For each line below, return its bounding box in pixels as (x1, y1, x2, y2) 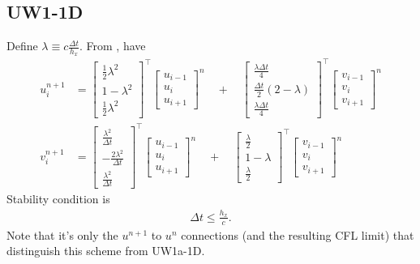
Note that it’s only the (6, 226, 118, 243)
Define (6, 37, 38, 54)
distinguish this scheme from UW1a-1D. (6, 242, 205, 259)
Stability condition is (6, 190, 110, 207)
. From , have (79, 37, 146, 54)
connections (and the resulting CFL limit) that (181, 226, 414, 243)
